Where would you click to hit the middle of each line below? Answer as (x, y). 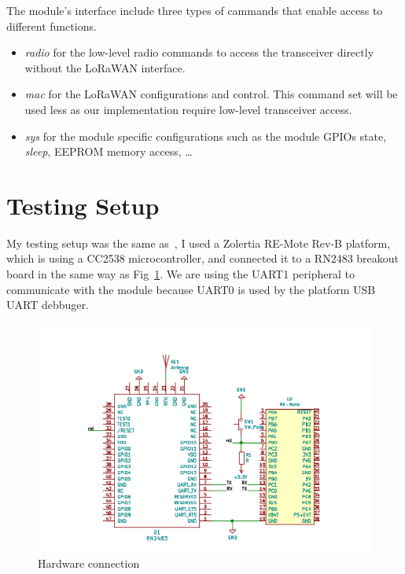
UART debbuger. (48, 305)
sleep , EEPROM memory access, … (109, 151)
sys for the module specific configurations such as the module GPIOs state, (206, 136)
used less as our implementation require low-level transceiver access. (188, 109)
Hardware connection (89, 563)
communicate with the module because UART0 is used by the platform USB (191, 289)
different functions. (52, 26)
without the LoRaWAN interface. (105, 67)
